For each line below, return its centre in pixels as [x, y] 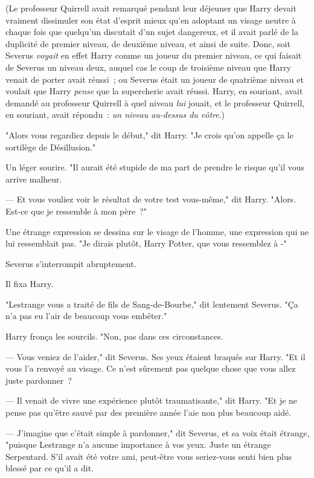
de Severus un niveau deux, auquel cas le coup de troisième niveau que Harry [148, 67]
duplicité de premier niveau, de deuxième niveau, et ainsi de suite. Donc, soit [148, 43]
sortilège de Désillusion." [51, 147]
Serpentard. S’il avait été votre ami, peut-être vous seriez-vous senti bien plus [149, 456]
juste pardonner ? [39, 380]
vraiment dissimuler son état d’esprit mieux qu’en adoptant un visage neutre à [151, 20]
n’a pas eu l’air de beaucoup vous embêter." [86, 316]
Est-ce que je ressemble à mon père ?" [76, 211]
